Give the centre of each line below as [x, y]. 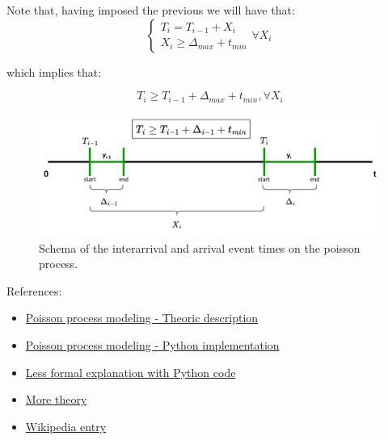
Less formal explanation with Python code [131, 372]
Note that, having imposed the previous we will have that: [151, 10]
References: [34, 290]
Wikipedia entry [66, 426]
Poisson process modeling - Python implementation [152, 344]
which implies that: [54, 71]
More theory [56, 399]
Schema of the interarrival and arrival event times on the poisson [200, 247]
